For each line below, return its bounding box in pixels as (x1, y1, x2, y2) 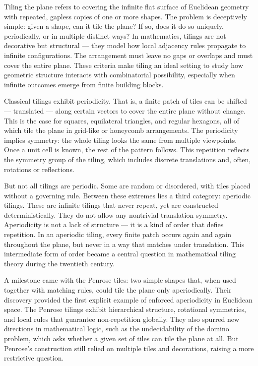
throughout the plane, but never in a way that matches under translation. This (4, 239, 245, 249)
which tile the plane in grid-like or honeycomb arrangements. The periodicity (4, 125, 238, 135)
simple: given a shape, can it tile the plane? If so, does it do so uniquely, (4, 21, 224, 31)
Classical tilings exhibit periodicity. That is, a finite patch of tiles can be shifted (4, 96, 247, 106)
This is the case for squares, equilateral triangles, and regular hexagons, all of (4, 115, 240, 125)
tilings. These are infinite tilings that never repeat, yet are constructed (4, 200, 218, 210)
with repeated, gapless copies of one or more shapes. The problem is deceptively (4, 11, 247, 21)
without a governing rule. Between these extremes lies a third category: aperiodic (4, 190, 251, 200)
